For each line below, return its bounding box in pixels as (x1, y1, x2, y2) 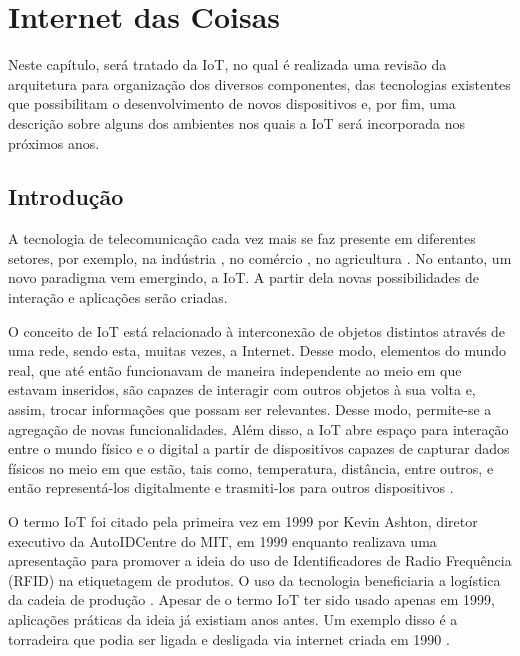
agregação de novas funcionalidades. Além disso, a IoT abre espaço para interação (8, 418, 509, 439)
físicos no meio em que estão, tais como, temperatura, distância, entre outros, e (8, 457, 494, 478)
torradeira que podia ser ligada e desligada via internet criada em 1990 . (8, 628, 450, 649)
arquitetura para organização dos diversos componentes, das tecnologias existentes (8, 73, 511, 94)
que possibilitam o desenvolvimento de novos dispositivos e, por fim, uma (8, 93, 456, 114)
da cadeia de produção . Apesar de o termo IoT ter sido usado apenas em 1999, (8, 589, 495, 610)
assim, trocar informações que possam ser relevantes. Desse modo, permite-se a (8, 399, 492, 420)
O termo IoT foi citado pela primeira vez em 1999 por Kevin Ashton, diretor (8, 511, 478, 532)
